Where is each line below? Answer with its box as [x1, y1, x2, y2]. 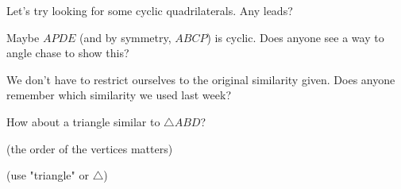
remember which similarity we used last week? [6, 87, 232, 103]
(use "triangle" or [6, 167, 89, 183]
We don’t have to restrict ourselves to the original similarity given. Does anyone [6, 71, 395, 87]
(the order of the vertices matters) [6, 140, 173, 156]
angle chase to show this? [6, 44, 129, 61]
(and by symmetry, [79, 29, 172, 45]
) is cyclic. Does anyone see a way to [206, 29, 384, 45]
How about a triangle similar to [6, 113, 160, 129]
